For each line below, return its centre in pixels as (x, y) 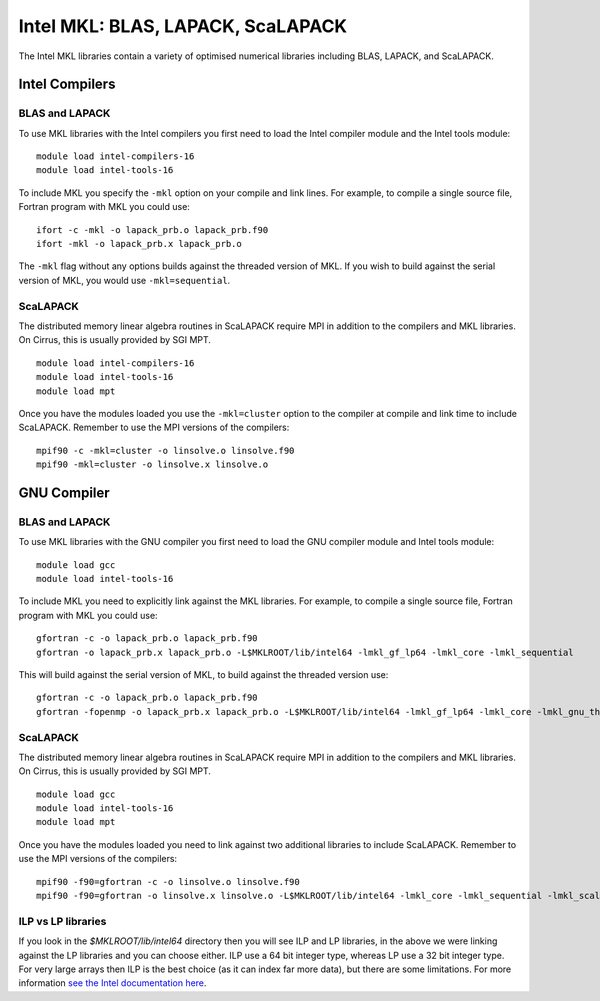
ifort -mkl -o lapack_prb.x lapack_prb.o (139, 244)
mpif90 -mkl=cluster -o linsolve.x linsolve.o (152, 464)
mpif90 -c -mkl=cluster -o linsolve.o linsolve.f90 (165, 450)
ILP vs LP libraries (62, 921)
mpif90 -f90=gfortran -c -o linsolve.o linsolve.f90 (168, 881)
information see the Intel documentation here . (112, 983)
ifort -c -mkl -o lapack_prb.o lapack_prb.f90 (152, 229)
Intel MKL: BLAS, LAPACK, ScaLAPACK (183, 26)
